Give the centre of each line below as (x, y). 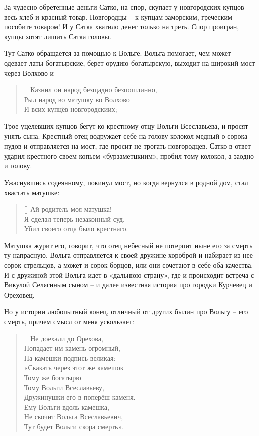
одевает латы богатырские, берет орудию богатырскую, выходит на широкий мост (130, 62)
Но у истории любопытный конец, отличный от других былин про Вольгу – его (126, 311)
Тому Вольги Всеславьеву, (64, 387)
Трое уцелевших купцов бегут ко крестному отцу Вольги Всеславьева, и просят (126, 126)
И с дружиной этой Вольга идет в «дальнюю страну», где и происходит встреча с (129, 275)
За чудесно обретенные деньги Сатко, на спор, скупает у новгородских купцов (124, 7)
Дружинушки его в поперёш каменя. (80, 397)
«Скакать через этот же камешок (74, 368)
